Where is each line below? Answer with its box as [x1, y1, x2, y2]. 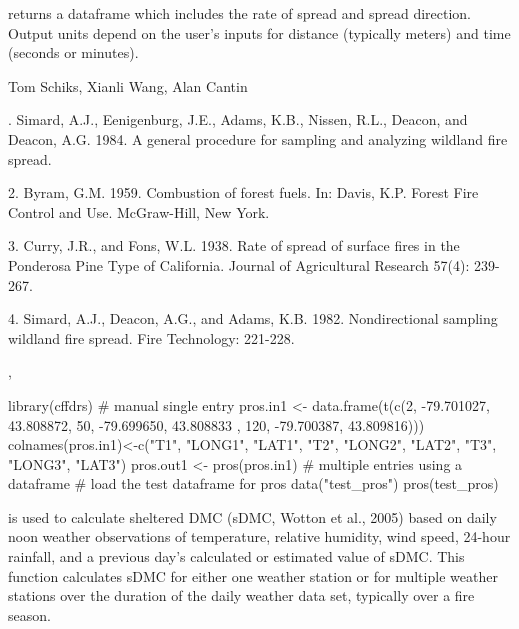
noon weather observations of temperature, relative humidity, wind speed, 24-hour [8, 526, 511, 547]
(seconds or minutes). [8, 42, 139, 63]
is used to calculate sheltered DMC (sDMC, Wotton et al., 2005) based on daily [8, 506, 497, 527]
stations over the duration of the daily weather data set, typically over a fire [8, 585, 475, 606]
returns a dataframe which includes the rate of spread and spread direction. [8, 3, 471, 23]
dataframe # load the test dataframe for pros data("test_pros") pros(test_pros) [8, 473, 499, 494]
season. [8, 604, 51, 625]
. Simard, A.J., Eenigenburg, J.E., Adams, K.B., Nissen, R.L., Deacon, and [8, 109, 468, 130]
